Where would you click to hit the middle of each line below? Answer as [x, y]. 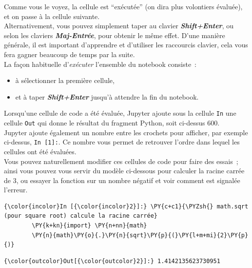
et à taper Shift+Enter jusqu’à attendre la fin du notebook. [107, 96]
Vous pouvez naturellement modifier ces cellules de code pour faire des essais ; [121, 161]
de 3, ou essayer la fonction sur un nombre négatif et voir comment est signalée [122, 180]
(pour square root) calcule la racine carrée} [81, 216]
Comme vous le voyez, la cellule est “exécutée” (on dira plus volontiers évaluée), [123, 6]
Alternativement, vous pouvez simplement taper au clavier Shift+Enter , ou [119, 26]
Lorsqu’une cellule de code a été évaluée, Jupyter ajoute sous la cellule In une [120, 113]
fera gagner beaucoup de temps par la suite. [69, 54]
